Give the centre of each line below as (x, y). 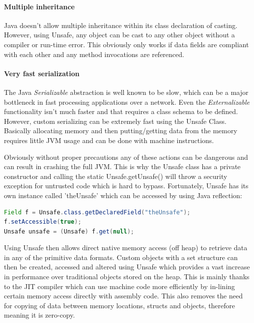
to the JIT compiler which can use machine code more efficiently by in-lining (120, 286)
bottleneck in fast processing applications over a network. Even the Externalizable (127, 102)
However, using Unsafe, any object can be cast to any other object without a (120, 35)
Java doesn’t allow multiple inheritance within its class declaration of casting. (121, 25)
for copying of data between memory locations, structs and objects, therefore (120, 305)
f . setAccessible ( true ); (43, 222)
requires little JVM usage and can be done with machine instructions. (109, 140)
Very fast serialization (42, 73)
